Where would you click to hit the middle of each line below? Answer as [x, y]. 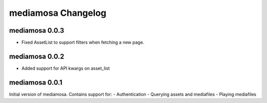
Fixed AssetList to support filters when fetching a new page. [83, 43]
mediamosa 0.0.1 [36, 82]
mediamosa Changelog [58, 13]
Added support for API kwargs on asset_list [66, 68]
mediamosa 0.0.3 [37, 30]
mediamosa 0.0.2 [37, 56]
